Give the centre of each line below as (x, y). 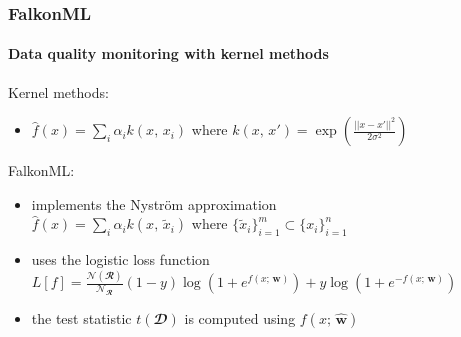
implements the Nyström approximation (154, 203)
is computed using (240, 317)
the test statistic (81, 317)
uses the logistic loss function (120, 259)
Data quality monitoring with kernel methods (168, 53)
